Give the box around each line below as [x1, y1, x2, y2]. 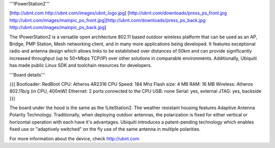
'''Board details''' [9, 71, 45, 78]
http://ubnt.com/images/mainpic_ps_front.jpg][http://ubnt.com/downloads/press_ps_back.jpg [9, 17, 206, 23]
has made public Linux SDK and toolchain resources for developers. [9, 62, 152, 68]
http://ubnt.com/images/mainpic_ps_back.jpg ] [9, 24, 106, 31]
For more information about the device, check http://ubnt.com [9, 135, 140, 141]
